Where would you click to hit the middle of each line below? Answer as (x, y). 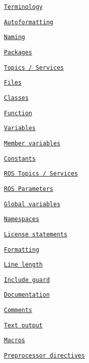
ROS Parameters (29, 189)
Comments (18, 310)
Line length (23, 265)
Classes (16, 98)
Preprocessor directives (44, 356)
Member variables (32, 143)
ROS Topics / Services (41, 174)
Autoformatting (29, 22)
